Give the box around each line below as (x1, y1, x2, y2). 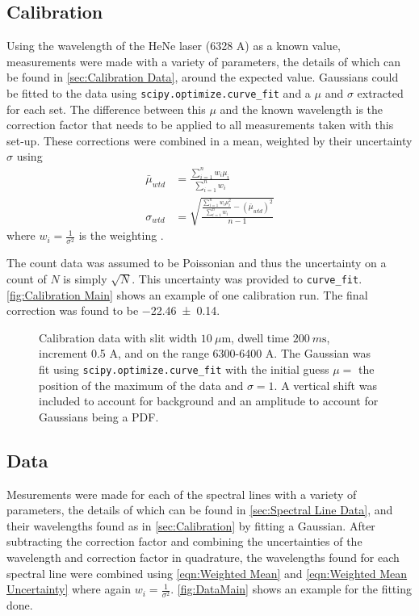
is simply (63, 270, 107, 287)
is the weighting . (78, 227, 164, 244)
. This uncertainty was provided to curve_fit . (132, 270, 362, 287)
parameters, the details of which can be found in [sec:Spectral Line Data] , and (6, 501, 393, 518)
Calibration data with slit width (39, 329, 198, 346)
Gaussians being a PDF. (39, 408, 159, 425)
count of (6, 270, 47, 287)
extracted (357, 84, 404, 101)
